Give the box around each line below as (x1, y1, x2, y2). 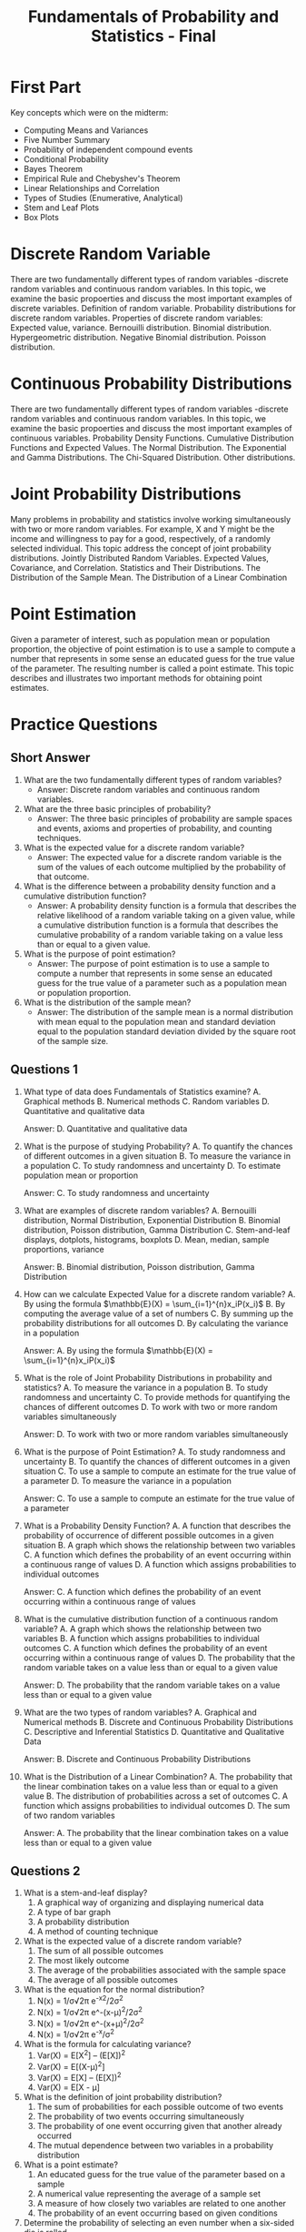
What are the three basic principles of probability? (23, 803, 212, 814)
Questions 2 (10, 1863, 81, 1879)
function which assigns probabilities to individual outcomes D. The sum (23, 1800, 291, 1811)
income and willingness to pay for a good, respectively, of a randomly (10, 533, 271, 543)
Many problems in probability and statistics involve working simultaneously (10, 513, 291, 524)
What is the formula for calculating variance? (23, 2038, 192, 2049)
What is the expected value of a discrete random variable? (23, 1936, 242, 1947)
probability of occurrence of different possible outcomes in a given (23, 1529, 274, 1540)
